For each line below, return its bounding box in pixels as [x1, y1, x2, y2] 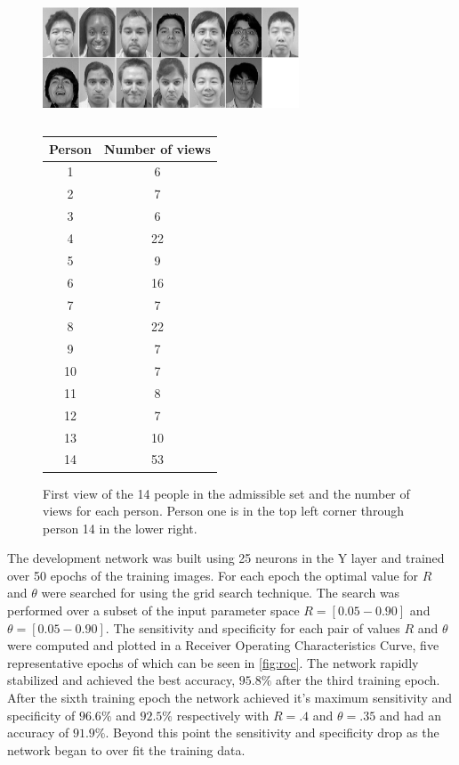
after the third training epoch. [275, 671, 440, 689]
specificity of [7, 705, 76, 724]
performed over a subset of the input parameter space [7, 601, 300, 620]
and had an [379, 705, 442, 724]
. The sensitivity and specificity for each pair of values [105, 618, 400, 637]
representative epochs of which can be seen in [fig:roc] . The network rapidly [7, 653, 419, 671]
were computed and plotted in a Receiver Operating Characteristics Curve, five [7, 636, 439, 655]
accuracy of [7, 723, 69, 742]
